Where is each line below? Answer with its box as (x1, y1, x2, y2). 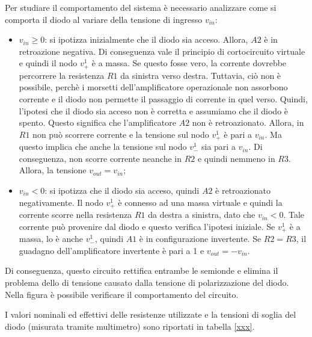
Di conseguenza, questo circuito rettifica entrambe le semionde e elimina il (5, 264, 278, 277)
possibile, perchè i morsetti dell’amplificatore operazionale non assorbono (19, 81, 288, 93)
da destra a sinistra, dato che (148, 208, 255, 221)
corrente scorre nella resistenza (19, 208, 132, 221)
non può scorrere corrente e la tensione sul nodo (32, 128, 209, 140)
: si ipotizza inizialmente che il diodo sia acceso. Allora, (44, 33, 248, 46)
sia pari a (201, 140, 236, 153)
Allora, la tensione (19, 164, 87, 176)
